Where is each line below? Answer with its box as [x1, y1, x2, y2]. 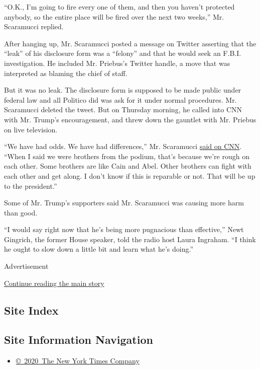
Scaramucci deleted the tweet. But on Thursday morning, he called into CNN [4, 104, 242, 115]
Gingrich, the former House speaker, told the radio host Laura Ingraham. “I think [4, 234, 256, 244]
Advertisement [4, 261, 49, 271]
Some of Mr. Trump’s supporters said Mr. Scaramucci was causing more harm [4, 197, 244, 208]
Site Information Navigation [4, 332, 153, 347]
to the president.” [4, 180, 57, 191]
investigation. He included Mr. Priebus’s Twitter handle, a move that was [4, 57, 230, 68]
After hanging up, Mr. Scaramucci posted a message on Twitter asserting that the [4, 38, 256, 48]
